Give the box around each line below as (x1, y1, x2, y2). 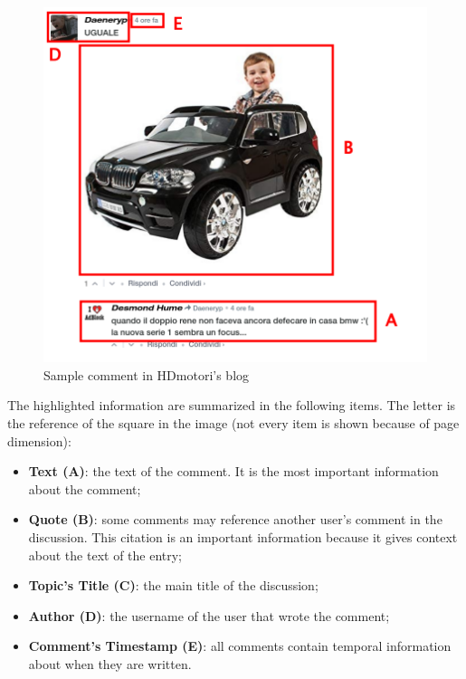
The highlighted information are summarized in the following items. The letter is (7, 396, 456, 415)
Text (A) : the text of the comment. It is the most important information (28, 462, 439, 481)
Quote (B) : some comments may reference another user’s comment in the (28, 510, 442, 529)
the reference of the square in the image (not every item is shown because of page (7, 414, 460, 432)
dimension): (7, 431, 71, 450)
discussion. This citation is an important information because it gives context (28, 527, 458, 546)
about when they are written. (28, 654, 192, 673)
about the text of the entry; (28, 545, 183, 564)
